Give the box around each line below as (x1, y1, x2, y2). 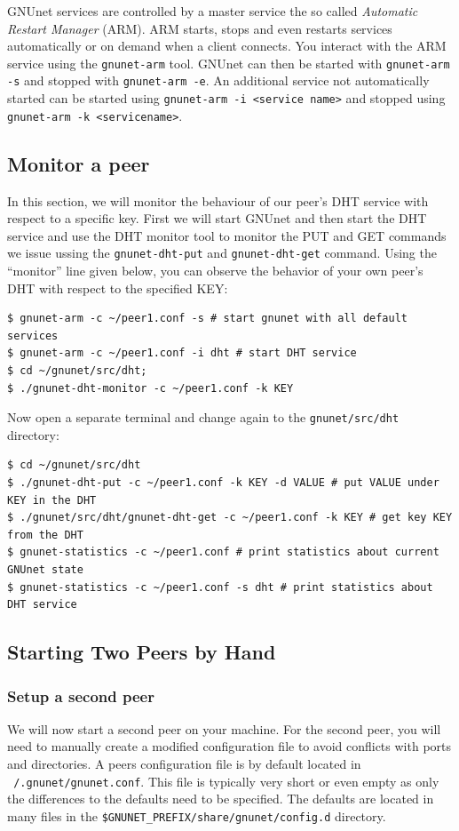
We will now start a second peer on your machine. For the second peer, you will (7, 719, 441, 738)
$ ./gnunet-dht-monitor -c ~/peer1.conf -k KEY (7, 381, 294, 395)
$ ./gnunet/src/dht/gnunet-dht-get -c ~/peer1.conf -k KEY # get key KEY (7, 511, 453, 524)
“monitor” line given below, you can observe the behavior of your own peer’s (7, 261, 423, 280)
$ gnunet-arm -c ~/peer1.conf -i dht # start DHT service (7, 347, 357, 360)
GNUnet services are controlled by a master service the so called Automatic (7, 2, 418, 20)
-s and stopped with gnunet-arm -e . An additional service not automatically (7, 71, 430, 90)
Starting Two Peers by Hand (7, 638, 276, 666)
